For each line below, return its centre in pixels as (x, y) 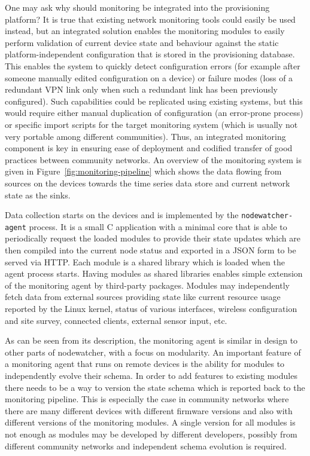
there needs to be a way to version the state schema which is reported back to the (155, 387)
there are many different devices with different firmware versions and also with (149, 410)
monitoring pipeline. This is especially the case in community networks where (147, 399)
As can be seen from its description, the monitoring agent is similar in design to (151, 340)
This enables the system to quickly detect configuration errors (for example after (153, 65)
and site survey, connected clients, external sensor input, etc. (116, 320)
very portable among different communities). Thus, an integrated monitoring (145, 136)
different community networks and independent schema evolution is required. (146, 446)
